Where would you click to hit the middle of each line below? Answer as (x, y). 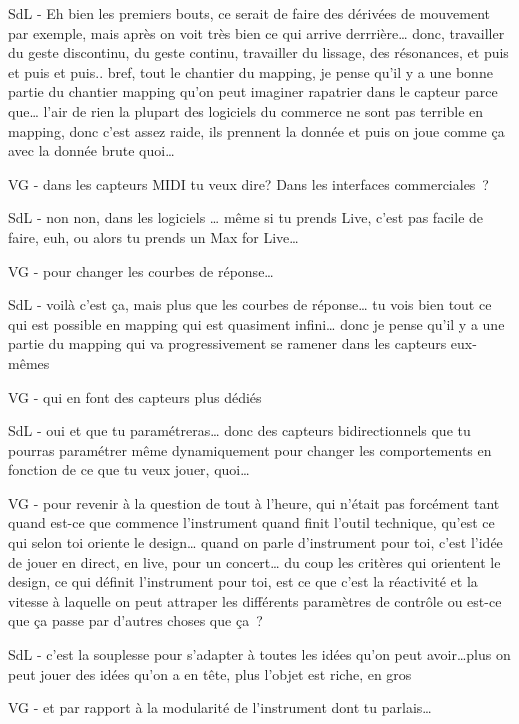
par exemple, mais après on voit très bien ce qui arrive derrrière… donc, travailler (256, 32)
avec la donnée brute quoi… (91, 150)
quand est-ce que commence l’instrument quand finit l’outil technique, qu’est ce (251, 522)
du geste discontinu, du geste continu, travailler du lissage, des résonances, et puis (258, 52)
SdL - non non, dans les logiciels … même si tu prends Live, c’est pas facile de (246, 217)
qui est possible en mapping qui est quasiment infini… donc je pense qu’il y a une (256, 323)
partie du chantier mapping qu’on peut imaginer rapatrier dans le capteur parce (253, 91)
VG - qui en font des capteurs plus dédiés (135, 396)
